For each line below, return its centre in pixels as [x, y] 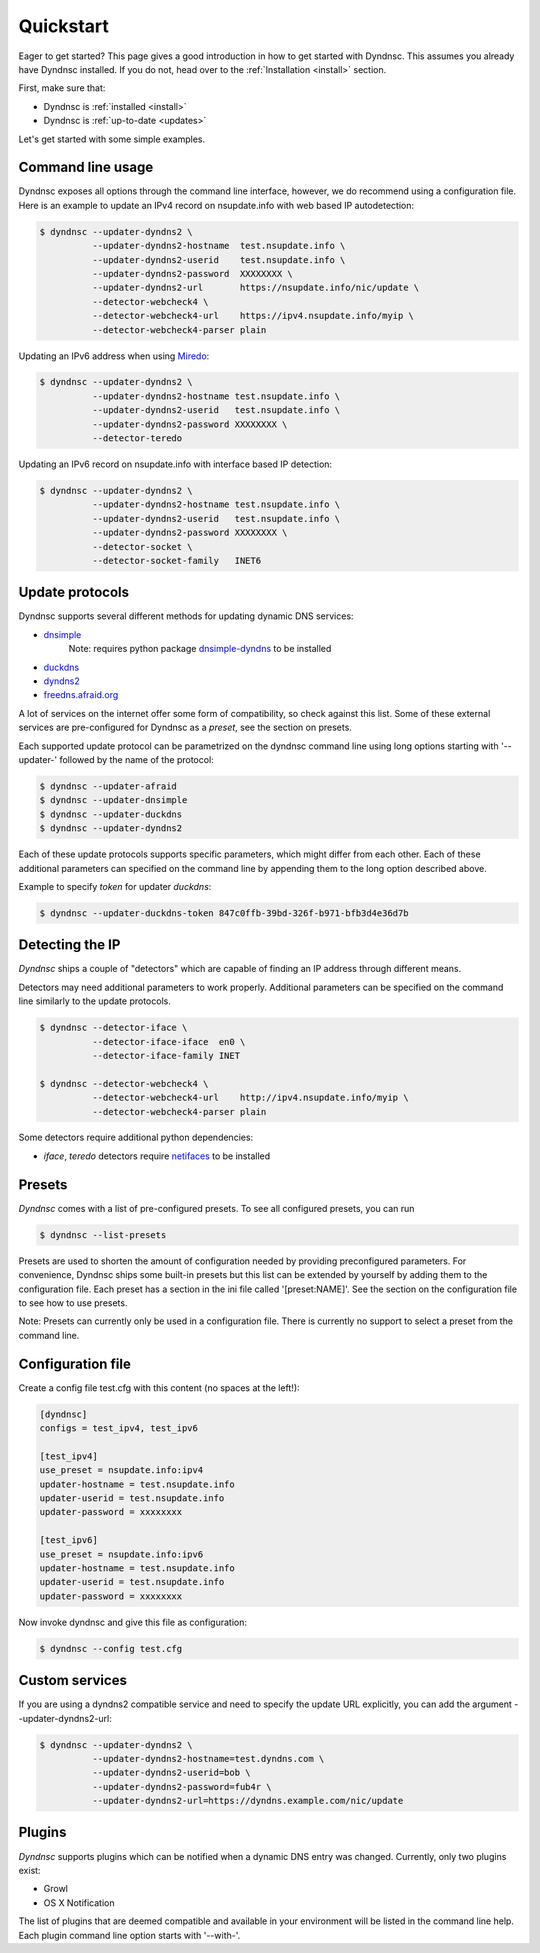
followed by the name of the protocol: [136, 759]
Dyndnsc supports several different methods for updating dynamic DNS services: [186, 616]
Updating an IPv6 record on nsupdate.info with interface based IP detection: [175, 464]
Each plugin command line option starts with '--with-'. [129, 1935]
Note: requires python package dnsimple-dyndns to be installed [200, 649]
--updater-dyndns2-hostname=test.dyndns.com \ [208, 1758]
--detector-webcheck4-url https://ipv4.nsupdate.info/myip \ [253, 316]
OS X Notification [79, 1902]
